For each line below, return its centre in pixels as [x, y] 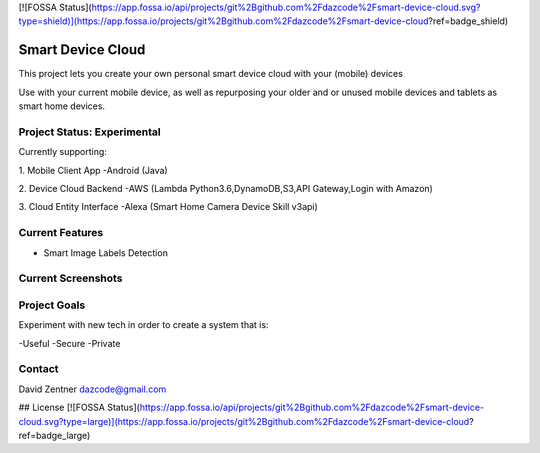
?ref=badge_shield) [468, 21]
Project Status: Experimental [90, 132]
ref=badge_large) [54, 435]
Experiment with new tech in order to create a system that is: [143, 325]
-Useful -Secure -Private [69, 343]
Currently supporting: [62, 152]
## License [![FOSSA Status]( [79, 407]
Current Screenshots [70, 278]
